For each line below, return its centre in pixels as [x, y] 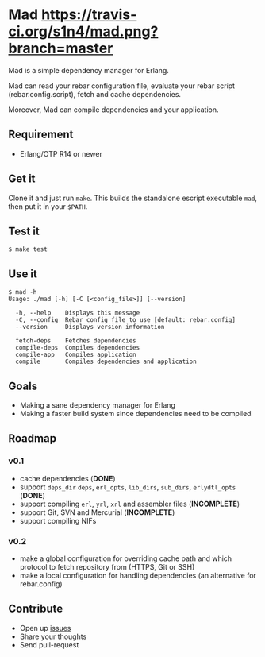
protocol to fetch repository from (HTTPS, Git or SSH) [107, 566]
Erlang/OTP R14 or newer [61, 153]
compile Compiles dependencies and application [106, 362]
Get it [22, 179]
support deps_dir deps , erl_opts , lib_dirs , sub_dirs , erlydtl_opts [128, 487]
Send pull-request [49, 644]
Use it [23, 274]
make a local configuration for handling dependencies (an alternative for [138, 575]
